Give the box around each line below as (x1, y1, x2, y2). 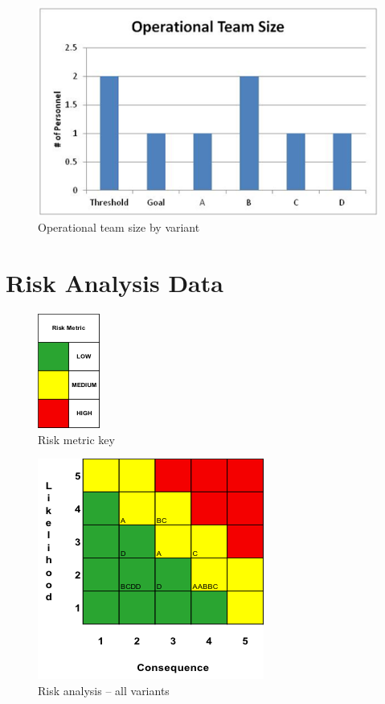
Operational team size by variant (38, 219, 200, 236)
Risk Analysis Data (6, 266, 223, 299)
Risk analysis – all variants (38, 681, 170, 698)
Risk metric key (38, 430, 115, 447)
